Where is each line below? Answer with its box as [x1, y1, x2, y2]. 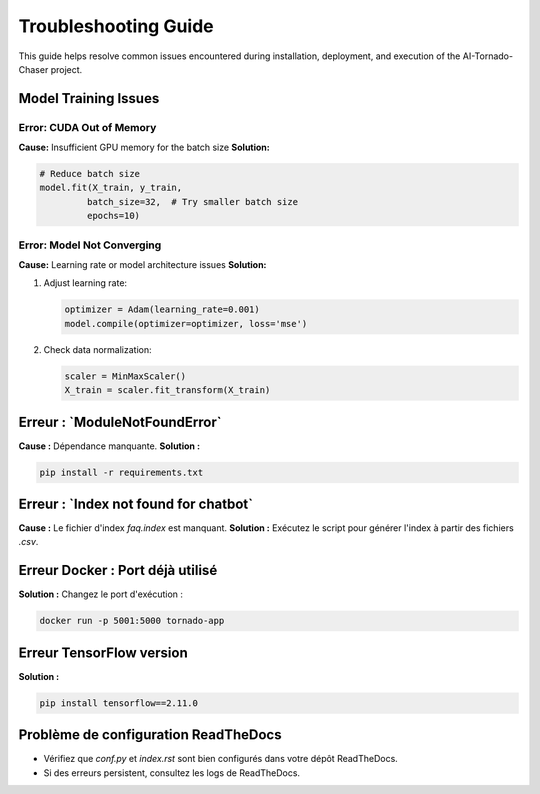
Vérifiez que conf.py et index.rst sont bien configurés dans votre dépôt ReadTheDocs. [43, 753, 399, 765]
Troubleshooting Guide [18, 15, 214, 37]
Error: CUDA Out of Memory [18, 120, 157, 134]
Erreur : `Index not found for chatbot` [18, 496, 254, 512]
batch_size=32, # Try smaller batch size [86, 196, 299, 207]
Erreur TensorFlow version [18, 644, 189, 661]
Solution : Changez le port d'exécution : [18, 588, 184, 600]
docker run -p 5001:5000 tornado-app [39, 615, 225, 627]
